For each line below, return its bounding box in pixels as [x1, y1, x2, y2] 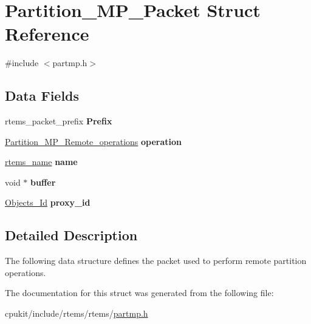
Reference [5, 21, 89, 46]
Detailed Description [5, 226, 138, 245]
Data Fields [5, 86, 80, 105]
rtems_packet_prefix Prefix [5, 115, 112, 127]
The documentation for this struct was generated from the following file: [5, 286, 274, 299]
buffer [30, 175, 56, 188]
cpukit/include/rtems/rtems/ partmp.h [5, 307, 148, 320]
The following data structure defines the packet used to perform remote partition [5, 254, 307, 267]
